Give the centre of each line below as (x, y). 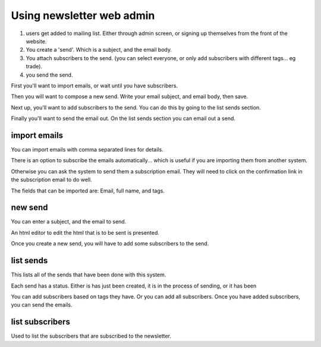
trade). (34, 67)
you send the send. (49, 75)
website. (36, 41)
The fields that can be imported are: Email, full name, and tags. (88, 191)
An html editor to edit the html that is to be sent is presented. (85, 232)
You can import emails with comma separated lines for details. (87, 149)
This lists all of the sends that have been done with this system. (89, 275)
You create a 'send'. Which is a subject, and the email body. (99, 50)
